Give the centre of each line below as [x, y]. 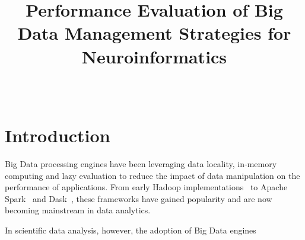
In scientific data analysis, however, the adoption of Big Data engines [131, 230]
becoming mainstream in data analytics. [78, 210]
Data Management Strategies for [154, 33]
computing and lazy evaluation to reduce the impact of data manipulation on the [152, 175]
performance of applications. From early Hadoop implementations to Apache [146, 187]
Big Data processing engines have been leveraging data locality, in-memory [141, 164]
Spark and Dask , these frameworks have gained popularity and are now [139, 198]
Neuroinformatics [154, 56]
